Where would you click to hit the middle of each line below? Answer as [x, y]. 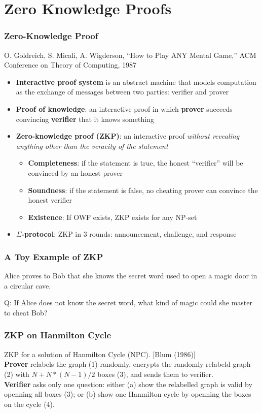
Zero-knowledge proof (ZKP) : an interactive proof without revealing [128, 136]
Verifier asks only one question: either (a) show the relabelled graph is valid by [128, 384]
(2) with [17, 374]
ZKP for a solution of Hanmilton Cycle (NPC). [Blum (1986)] [100, 354]
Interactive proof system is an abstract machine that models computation [136, 82]
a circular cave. [28, 285]
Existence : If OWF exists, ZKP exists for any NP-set [113, 217]
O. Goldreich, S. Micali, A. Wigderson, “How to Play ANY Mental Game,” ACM [130, 55]
